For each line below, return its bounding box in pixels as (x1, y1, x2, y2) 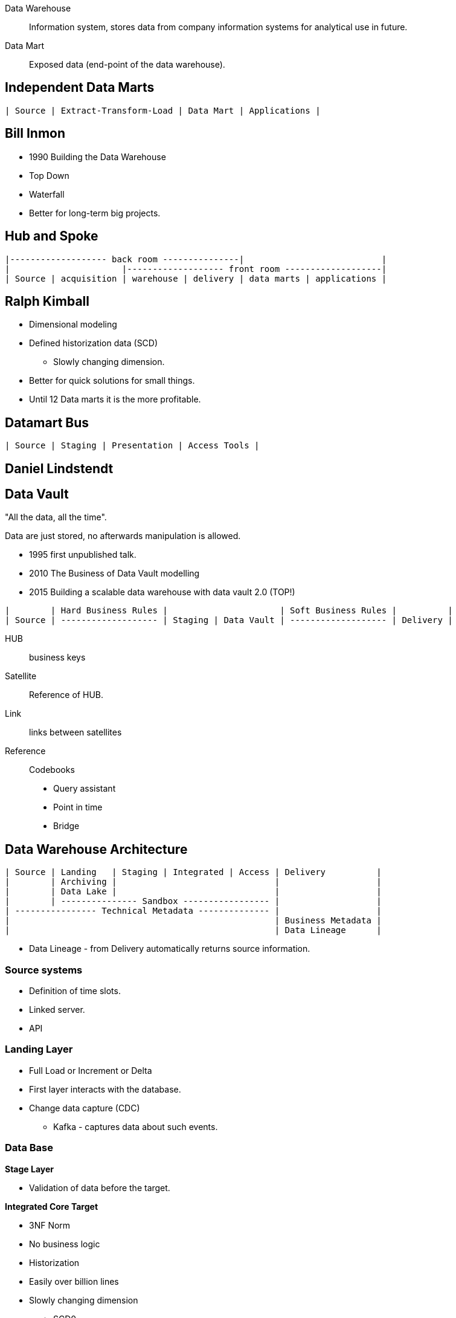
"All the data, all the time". (5, 512, 107, 523)
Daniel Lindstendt (5, 460, 114, 476)
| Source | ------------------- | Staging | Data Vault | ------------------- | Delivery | (5, 615, 453, 625)
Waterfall (29, 189, 65, 199)
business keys (29, 652, 86, 663)
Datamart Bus (5, 415, 89, 430)
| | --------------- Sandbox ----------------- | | (5, 896, 382, 906)
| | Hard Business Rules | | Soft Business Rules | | (5, 606, 453, 616)
